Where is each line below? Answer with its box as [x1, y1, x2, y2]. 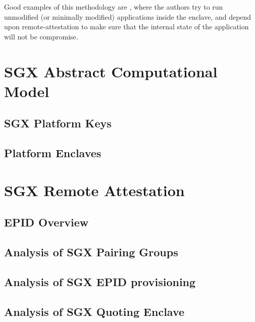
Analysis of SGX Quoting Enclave [4, 303, 185, 319]
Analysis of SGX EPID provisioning [4, 273, 196, 289]
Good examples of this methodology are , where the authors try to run [4, 2, 223, 12]
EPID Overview [4, 214, 89, 230]
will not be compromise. [4, 31, 78, 41]
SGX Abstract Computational [4, 61, 218, 81]
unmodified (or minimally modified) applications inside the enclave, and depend [4, 11, 251, 22]
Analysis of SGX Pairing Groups [4, 244, 178, 260]
